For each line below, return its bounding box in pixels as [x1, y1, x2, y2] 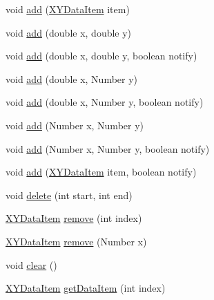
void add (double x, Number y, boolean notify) [6, 95, 204, 109]
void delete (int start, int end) [6, 187, 133, 202]
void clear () [6, 257, 57, 272]
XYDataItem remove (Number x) [6, 234, 147, 248]
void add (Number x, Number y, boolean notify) [6, 141, 210, 156]
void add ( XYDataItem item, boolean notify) [6, 165, 197, 179]
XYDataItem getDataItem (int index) [6, 281, 166, 295]
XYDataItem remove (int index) [6, 211, 142, 225]
